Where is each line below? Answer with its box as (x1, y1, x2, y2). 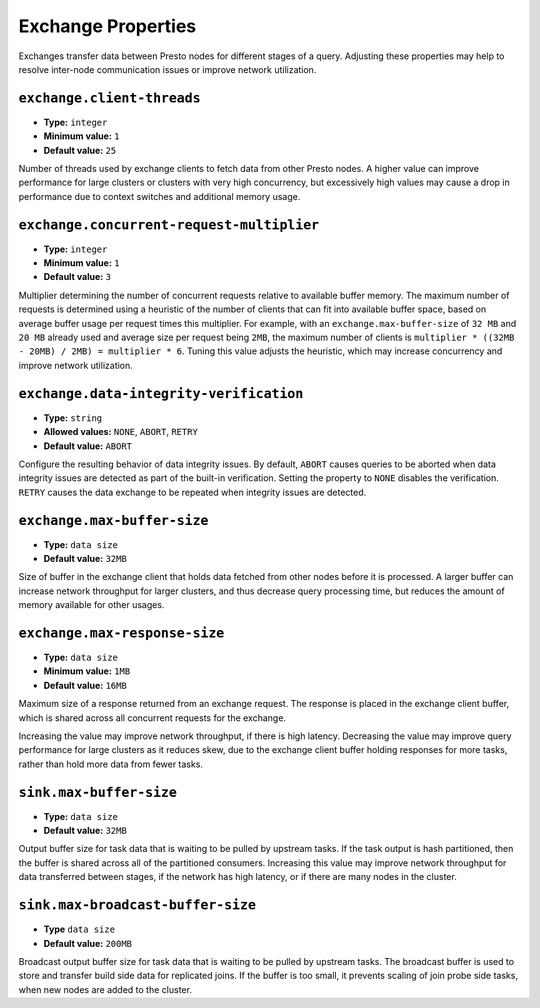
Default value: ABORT (43, 440, 133, 452)
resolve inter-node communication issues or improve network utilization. (18, 63, 317, 75)
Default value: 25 (43, 144, 117, 156)
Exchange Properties (18, 15, 197, 37)
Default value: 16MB (43, 679, 127, 691)
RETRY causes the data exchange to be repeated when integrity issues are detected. (18, 486, 367, 498)
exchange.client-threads (18, 90, 201, 106)
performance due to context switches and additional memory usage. (18, 190, 301, 202)
